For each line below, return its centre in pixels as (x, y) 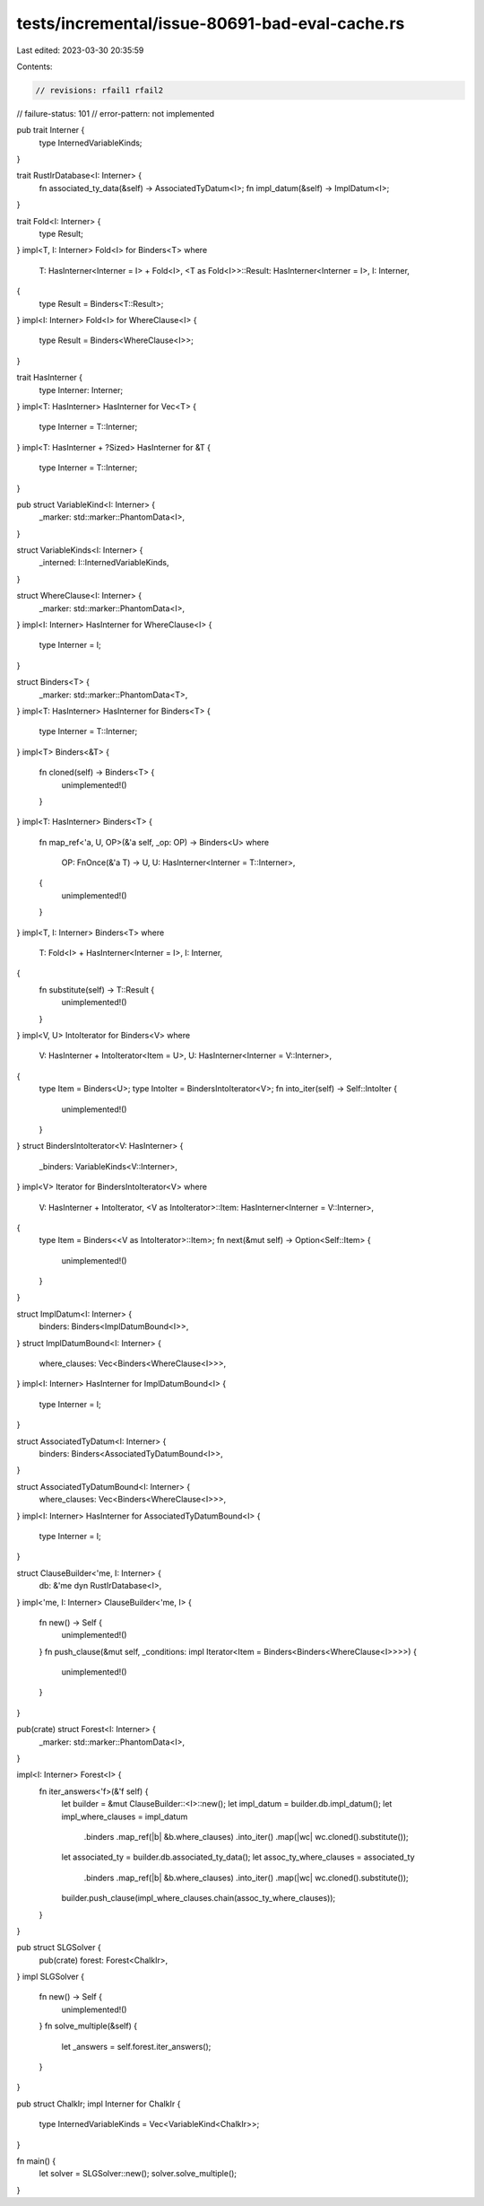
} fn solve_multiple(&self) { (88, 2026)
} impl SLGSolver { (51, 1977)
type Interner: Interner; (81, 390)
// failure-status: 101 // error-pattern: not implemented (116, 113)
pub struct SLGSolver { (59, 1948)
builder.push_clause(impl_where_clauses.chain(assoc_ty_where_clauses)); (199, 1898)
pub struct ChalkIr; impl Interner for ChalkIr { (99, 2104)
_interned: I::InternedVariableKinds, (104, 563)
